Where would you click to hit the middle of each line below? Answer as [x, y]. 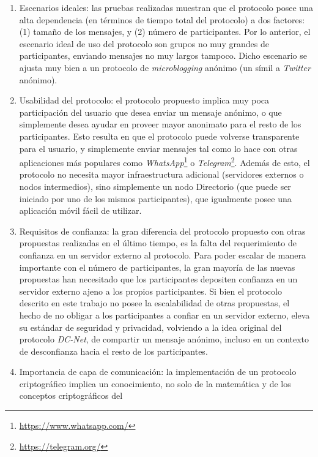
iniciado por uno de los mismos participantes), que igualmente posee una [155, 198]
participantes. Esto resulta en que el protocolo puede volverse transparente [159, 136]
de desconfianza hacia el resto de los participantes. [113, 351]
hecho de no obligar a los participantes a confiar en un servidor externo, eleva [165, 315]
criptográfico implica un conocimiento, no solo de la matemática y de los [155, 383]
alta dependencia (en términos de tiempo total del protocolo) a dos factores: [162, 19]
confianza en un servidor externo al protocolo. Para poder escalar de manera [162, 255]
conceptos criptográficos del [71, 395]
